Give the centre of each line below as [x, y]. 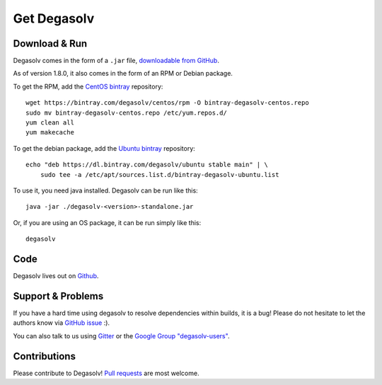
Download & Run [50, 44]
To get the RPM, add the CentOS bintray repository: [88, 86]
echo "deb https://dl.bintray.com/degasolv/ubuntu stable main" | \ [147, 165]
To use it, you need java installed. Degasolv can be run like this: [105, 190]
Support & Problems [58, 296]
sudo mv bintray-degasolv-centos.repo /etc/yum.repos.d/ [127, 113]
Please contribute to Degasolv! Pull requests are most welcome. [106, 373]
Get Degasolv [54, 18]
